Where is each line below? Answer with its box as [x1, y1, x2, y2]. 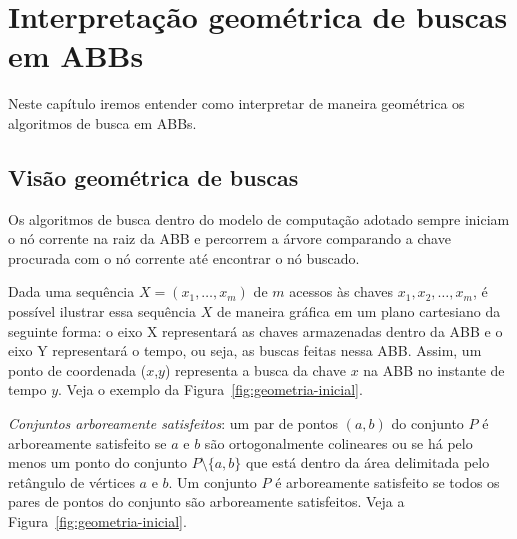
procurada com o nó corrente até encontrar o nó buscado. [8, 247, 360, 268]
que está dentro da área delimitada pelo [245, 452, 490, 473]
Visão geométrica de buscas [8, 161, 299, 192]
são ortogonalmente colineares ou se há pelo [204, 432, 473, 453]
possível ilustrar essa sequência [8, 301, 196, 322]
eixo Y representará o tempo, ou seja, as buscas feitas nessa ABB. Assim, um [8, 340, 482, 361]
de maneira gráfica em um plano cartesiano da [216, 301, 501, 322]
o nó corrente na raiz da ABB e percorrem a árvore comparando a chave [8, 228, 451, 249]
